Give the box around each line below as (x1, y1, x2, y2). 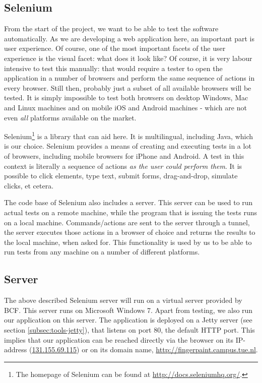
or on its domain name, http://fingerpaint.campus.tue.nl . (82, 344, 258, 355)
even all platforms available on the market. (4, 112, 137, 122)
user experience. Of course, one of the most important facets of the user (4, 43, 226, 53)
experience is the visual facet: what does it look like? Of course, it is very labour (4, 52, 252, 63)
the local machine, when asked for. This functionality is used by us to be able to (4, 236, 252, 247)
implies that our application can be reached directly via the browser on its (4, 334, 234, 345)
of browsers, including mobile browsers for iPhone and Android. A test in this (4, 150, 244, 161)
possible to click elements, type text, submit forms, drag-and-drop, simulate (4, 170, 238, 181)
